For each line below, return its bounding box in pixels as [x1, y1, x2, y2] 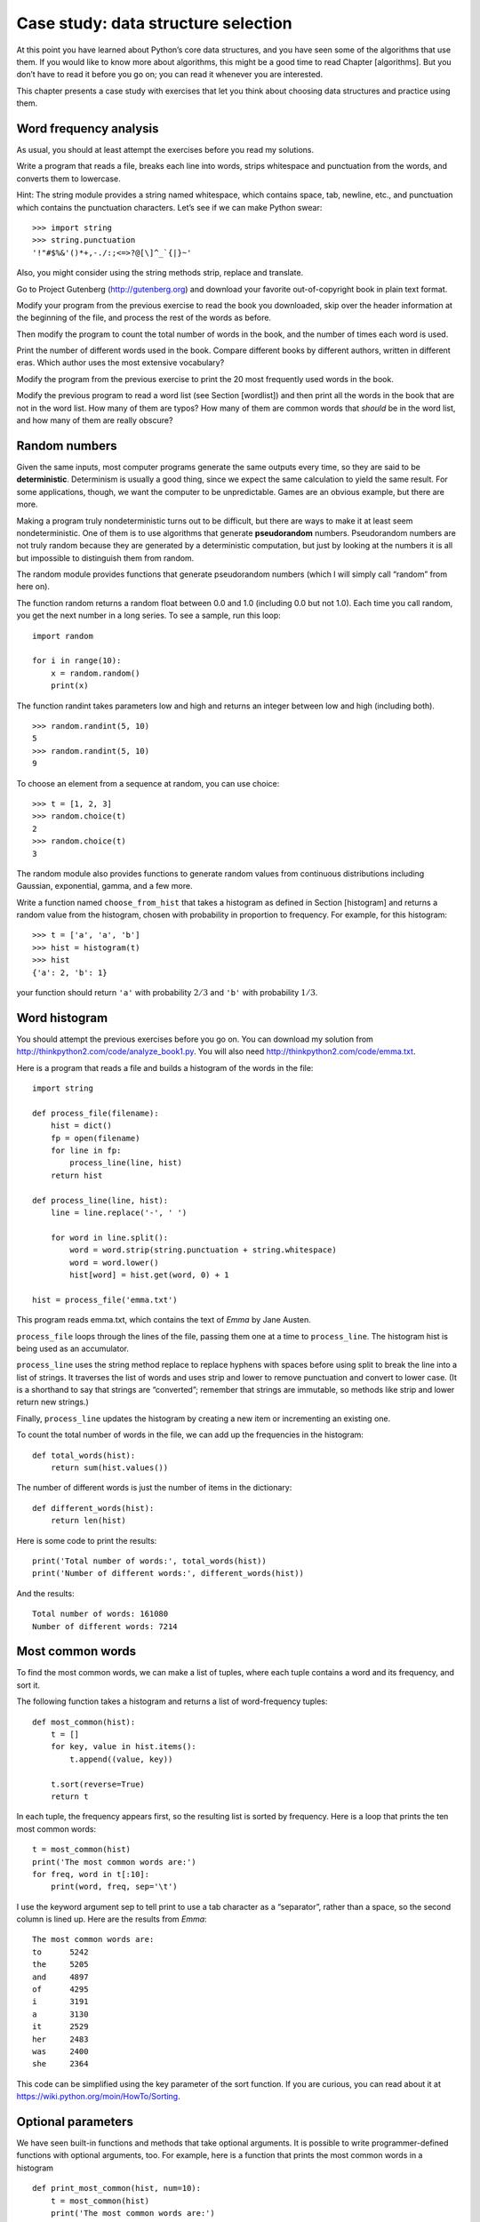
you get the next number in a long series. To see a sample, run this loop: [16, 610, 282, 621]
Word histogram [16, 1010, 108, 1026]
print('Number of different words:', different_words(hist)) [32, 1569, 304, 1579]
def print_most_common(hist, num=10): [32, 2183, 202, 2194]
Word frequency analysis [16, 121, 159, 136]
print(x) [50, 681, 89, 691]
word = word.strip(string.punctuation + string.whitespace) [69, 1245, 337, 1255]
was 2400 [32, 2047, 89, 2057]
